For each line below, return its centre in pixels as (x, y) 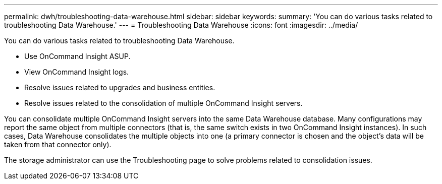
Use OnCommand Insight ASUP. (77, 56)
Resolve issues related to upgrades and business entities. (120, 87)
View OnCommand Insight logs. (77, 72)
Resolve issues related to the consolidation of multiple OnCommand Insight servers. (163, 103)
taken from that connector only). (58, 144)
